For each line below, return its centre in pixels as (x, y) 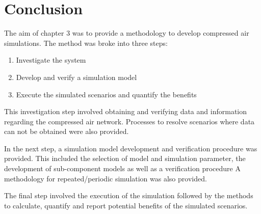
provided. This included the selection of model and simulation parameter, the (125, 158)
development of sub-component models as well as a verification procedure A (122, 168)
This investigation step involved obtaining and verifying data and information (125, 111)
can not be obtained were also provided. (67, 131)
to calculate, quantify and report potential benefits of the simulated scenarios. (126, 205)
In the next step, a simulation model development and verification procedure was (131, 148)
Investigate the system (51, 60)
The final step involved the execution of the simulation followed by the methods (129, 195)
